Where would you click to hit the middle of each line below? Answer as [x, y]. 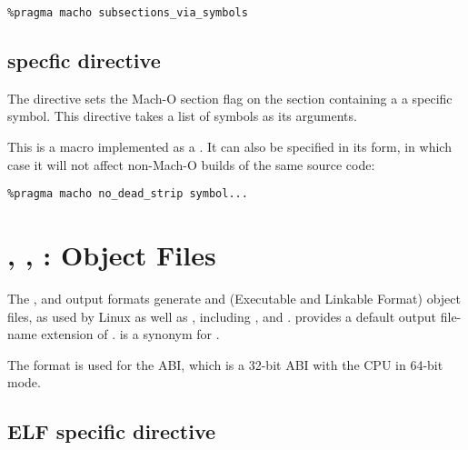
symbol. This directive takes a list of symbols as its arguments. [182, 116]
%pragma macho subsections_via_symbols [128, 13]
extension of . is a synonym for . [130, 334]
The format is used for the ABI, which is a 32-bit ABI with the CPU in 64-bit [225, 364]
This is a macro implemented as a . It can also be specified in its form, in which [229, 147]
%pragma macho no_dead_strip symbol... [128, 194]
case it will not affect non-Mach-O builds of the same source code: [191, 164]
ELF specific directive [112, 431]
